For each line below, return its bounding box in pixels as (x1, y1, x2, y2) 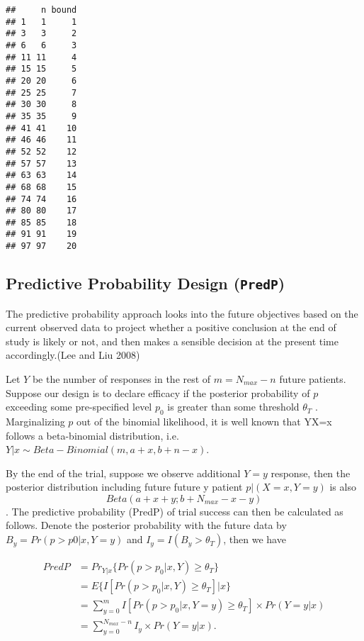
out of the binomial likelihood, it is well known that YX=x (76, 413, 332, 428)
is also (329, 479, 356, 494)
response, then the (271, 465, 351, 480)
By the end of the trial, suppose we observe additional (6, 465, 241, 480)
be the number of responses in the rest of (32, 371, 211, 386)
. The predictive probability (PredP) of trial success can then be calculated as (6, 503, 343, 518)
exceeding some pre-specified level (6, 399, 152, 414)
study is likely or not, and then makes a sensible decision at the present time (6, 333, 339, 348)
